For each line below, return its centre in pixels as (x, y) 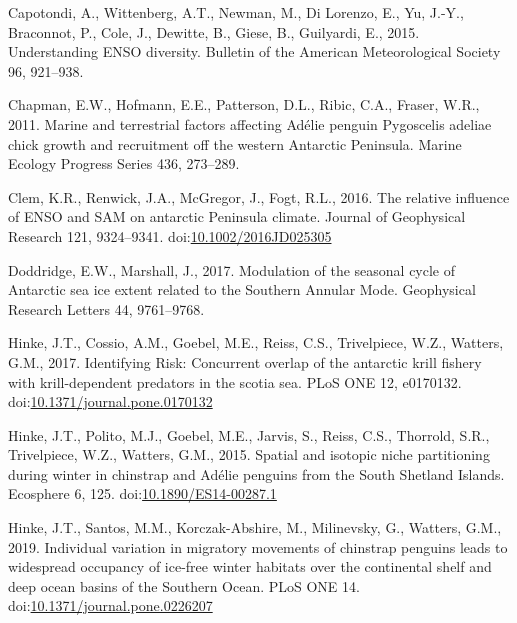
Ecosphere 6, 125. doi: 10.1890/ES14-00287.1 (142, 493)
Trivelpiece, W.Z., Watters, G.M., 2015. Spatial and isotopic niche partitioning (249, 454)
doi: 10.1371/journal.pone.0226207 (110, 605)
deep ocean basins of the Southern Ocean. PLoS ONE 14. (184, 585)
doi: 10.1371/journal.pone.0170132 (110, 401)
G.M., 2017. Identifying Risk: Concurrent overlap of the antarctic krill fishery (245, 361)
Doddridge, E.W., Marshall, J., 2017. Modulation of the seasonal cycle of (232, 269)
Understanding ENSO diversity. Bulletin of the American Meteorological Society (254, 51)
